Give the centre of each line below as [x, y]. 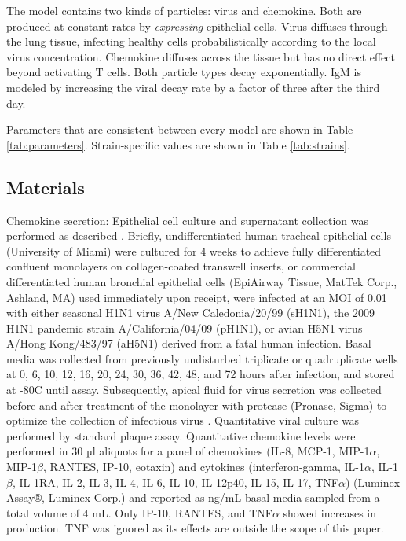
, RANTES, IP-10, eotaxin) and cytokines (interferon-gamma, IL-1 [204, 467]
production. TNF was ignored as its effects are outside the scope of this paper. [195, 528]
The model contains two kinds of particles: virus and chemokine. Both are [184, 10]
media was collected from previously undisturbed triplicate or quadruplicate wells [202, 358]
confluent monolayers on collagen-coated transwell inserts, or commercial [181, 266]
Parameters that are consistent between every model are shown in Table [180, 129]
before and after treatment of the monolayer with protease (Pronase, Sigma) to [197, 405]
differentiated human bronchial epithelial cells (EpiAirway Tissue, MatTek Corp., [202, 281]
